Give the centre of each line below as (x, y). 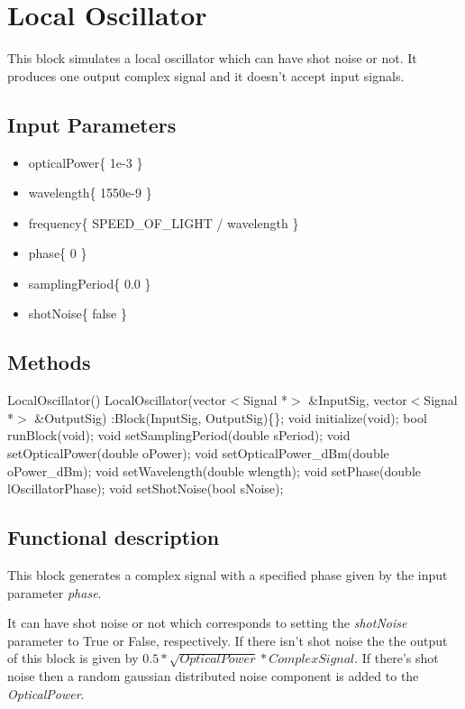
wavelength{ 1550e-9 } (90, 193)
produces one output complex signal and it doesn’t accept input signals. (206, 75)
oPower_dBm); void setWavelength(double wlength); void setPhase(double (214, 470)
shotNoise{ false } (77, 313)
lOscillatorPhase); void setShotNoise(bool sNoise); (146, 488)
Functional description (114, 537)
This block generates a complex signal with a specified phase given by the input (228, 575)
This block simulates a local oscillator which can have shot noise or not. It (212, 58)
